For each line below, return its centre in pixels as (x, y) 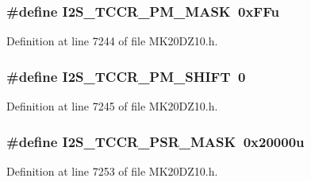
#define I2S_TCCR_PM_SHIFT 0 (126, 76)
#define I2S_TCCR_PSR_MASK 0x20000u (155, 141)
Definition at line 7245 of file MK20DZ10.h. (112, 106)
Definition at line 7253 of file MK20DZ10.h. (112, 170)
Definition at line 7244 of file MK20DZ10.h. (112, 41)
